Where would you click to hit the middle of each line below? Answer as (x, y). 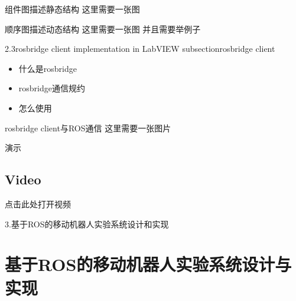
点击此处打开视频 (38, 204)
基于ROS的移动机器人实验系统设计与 (148, 264)
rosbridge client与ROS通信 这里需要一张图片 (88, 128)
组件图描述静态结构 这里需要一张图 (72, 9)
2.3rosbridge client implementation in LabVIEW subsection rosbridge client (140, 49)
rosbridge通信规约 (52, 88)
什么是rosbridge (48, 68)
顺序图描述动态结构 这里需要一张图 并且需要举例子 (103, 29)
